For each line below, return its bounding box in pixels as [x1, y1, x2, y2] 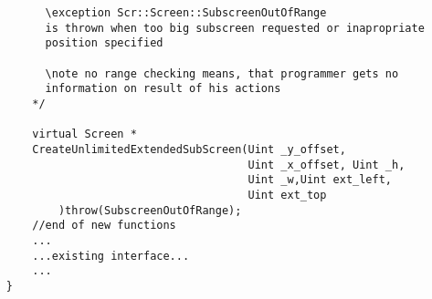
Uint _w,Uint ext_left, [248, 173, 393, 187]
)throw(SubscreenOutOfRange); [58, 203, 242, 217]
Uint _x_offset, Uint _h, [248, 158, 406, 171]
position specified [45, 36, 163, 50]
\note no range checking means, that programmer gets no [45, 67, 399, 80]
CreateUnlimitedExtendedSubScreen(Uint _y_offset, [32, 142, 346, 156]
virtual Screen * [32, 128, 137, 141]
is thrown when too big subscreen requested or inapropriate [45, 21, 425, 35]
